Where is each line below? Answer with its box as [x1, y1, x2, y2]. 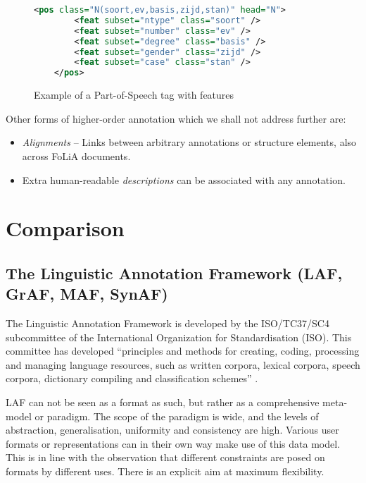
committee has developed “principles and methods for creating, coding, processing [6, 343, 360, 358]
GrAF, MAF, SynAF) [6, 283, 168, 305]
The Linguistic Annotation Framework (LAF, [6, 262, 343, 283]
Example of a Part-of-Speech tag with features [34, 87, 234, 102]
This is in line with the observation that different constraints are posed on [6, 450, 325, 465]
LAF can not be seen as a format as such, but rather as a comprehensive [6, 395, 320, 410]
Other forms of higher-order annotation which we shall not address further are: [6, 111, 346, 126]
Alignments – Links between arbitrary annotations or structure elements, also [22, 135, 357, 149]
